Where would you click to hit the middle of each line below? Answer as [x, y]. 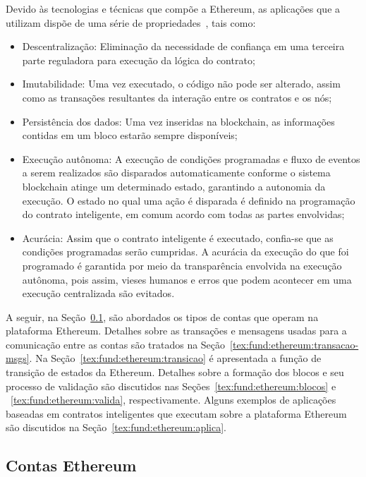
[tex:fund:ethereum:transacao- [294, 344]
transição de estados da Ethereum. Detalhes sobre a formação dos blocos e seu [175, 372]
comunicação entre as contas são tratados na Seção [116, 344]
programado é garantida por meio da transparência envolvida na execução [182, 265]
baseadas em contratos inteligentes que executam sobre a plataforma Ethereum [176, 413]
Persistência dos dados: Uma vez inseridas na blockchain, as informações [178, 121]
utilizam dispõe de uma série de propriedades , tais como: [131, 22]
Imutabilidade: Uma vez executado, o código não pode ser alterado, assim [181, 84]
